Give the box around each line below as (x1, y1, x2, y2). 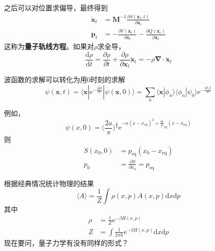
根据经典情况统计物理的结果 (4, 178, 94, 188)
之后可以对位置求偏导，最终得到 (4, 2, 108, 12)
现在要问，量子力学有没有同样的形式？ (4, 237, 129, 248)
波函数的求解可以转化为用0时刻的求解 (4, 74, 125, 85)
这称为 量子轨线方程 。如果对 (4, 41, 94, 51)
